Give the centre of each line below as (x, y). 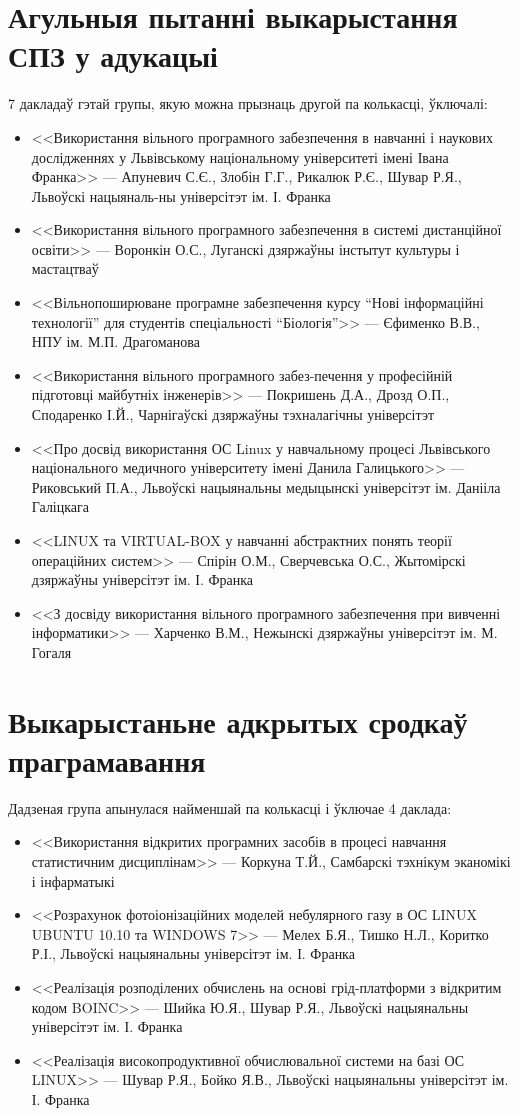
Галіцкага (60, 506)
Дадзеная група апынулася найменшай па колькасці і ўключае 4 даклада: (230, 807)
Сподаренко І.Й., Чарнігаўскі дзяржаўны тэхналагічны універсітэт (233, 414)
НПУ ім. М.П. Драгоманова (115, 341)
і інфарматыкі (73, 880)
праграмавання (107, 759)
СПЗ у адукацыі (113, 55)
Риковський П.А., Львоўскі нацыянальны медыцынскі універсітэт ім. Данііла (266, 486)
